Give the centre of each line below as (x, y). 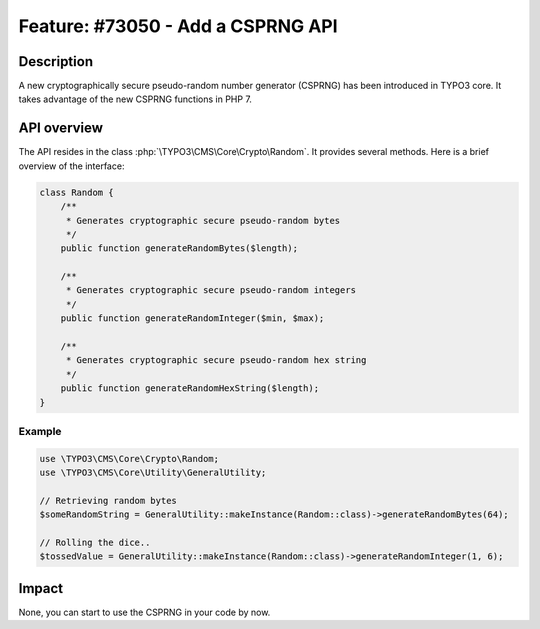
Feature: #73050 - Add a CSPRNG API (178, 26)
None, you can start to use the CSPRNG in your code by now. (144, 612)
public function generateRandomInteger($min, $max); (192, 318)
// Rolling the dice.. (95, 543)
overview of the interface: (71, 166)
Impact (41, 588)
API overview (61, 128)
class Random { (76, 192)
